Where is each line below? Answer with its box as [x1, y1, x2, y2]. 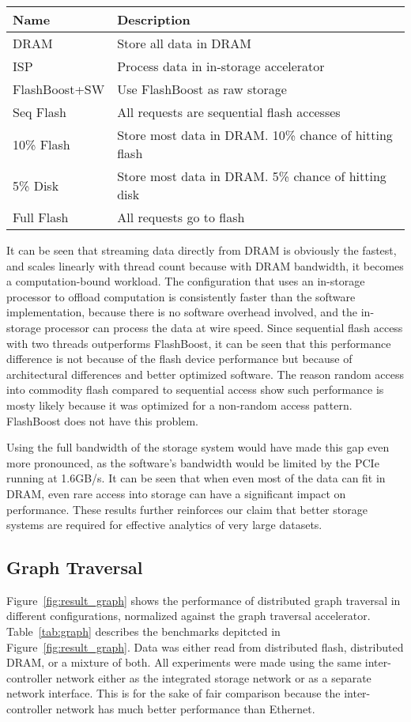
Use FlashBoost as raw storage [117, 80, 287, 98]
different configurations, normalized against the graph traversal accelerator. [6, 607, 371, 624]
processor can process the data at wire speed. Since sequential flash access [44, 319, 403, 335]
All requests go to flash [117, 208, 245, 226]
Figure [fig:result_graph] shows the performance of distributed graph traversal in [6, 592, 401, 608]
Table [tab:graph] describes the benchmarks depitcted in [6, 623, 281, 640]
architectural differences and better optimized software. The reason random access [6, 365, 405, 382]
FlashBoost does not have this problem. [6, 412, 199, 429]
